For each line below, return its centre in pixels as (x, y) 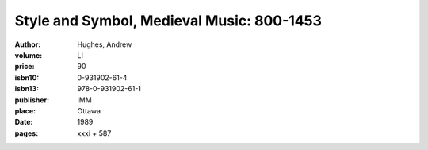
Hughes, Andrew (105, 44)
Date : (24, 122)
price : (25, 67)
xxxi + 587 (94, 133)
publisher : (32, 100)
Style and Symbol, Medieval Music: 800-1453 (168, 21)
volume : (29, 55)
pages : (27, 133)
